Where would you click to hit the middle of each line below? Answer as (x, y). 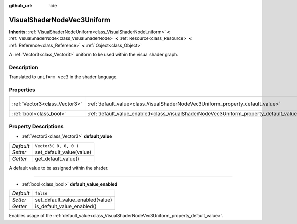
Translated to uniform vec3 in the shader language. (64, 77)
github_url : (21, 6)
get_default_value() (57, 159)
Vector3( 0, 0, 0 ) (57, 146)
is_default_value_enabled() (66, 206)
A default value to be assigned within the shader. (59, 168)
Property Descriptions (36, 126)
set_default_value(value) (63, 152)
